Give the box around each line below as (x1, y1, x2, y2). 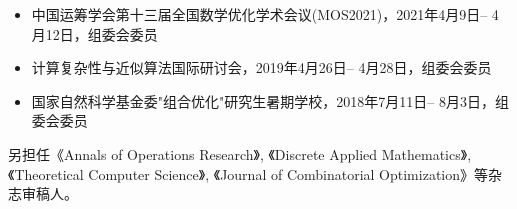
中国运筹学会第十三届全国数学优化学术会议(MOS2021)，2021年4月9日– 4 (31, 4, 499, 24)
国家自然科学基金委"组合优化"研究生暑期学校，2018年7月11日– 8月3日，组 (31, 90, 509, 111)
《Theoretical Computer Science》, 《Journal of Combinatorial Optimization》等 (8, 163, 489, 184)
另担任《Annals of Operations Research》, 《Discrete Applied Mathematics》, (8, 143, 472, 164)
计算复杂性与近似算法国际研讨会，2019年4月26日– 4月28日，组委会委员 (31, 57, 492, 78)
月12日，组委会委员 (31, 23, 158, 44)
